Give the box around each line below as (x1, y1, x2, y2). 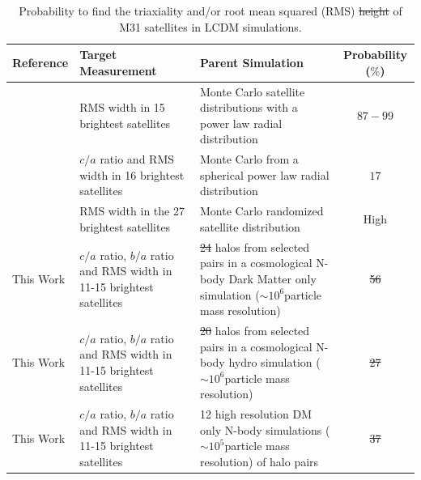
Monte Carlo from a (200, 151, 299, 168)
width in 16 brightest (79, 166, 185, 183)
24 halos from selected (200, 238, 310, 255)
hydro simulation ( (228, 354, 321, 371)
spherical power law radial (200, 166, 330, 183)
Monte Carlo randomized (200, 202, 324, 219)
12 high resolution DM (200, 406, 312, 423)
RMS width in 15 (79, 99, 165, 116)
